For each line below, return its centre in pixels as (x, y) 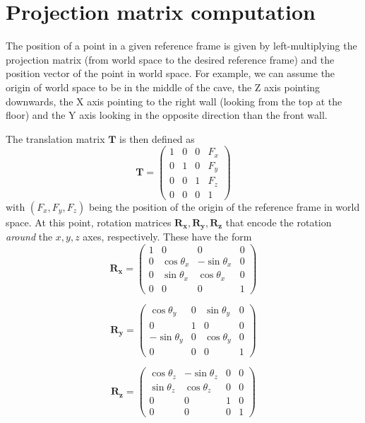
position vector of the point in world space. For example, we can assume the (170, 73)
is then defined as (157, 138)
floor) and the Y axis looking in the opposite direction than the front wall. (167, 115)
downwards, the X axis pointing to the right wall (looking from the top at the (174, 101)
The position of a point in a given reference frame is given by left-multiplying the (181, 46)
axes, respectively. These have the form (167, 237)
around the (29, 237)
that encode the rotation (279, 222)
